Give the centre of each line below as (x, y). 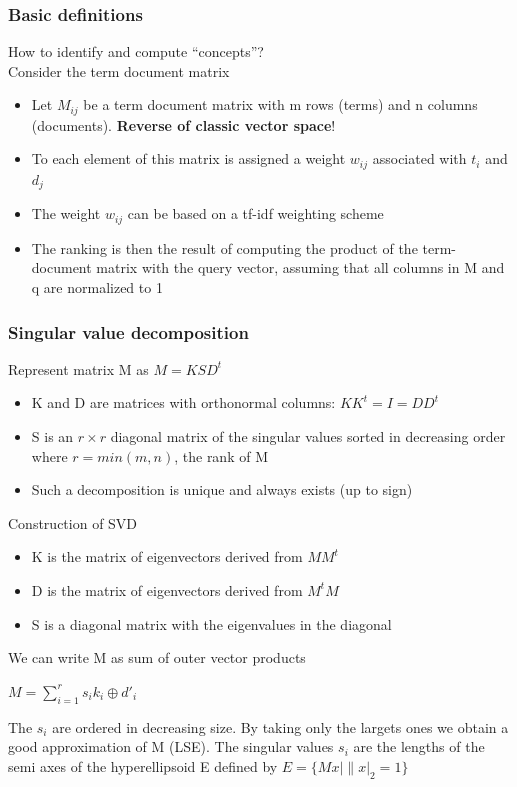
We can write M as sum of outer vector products (157, 657)
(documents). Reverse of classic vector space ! (183, 124)
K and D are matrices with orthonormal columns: (183, 402)
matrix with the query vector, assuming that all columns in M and (300, 267)
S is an (52, 436)
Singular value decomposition (128, 331)
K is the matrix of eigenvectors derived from (167, 556)
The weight (66, 213)
